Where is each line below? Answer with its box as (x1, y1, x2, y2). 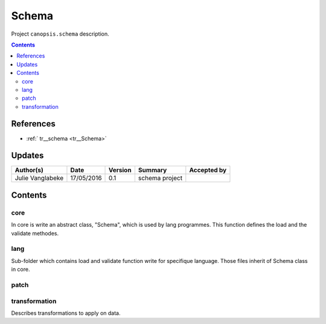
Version (109, 166, 132, 175)
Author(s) (14, 166, 43, 175)
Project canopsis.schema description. (11, 30, 109, 37)
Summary (138, 166, 167, 175)
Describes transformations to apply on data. (11, 309, 121, 317)
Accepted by (189, 166, 227, 175)
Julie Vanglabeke (14, 174, 64, 183)
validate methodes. (11, 230, 59, 237)
